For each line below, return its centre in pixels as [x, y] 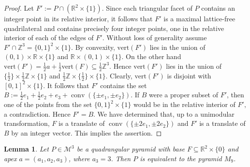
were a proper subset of [184, 95]
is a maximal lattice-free [199, 18]
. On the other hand [151, 56]
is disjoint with [189, 75]
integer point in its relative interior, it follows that [78, 18]
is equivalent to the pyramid [181, 159]
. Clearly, [119, 75]
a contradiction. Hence [37, 114]
